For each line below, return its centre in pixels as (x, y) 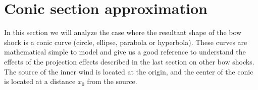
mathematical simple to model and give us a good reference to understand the (125, 52)
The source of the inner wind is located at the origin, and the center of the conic (129, 71)
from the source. (112, 81)
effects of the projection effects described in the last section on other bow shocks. (129, 61)
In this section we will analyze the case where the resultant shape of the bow (123, 32)
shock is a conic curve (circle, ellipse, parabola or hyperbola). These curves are (126, 42)
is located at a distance (40, 81)
